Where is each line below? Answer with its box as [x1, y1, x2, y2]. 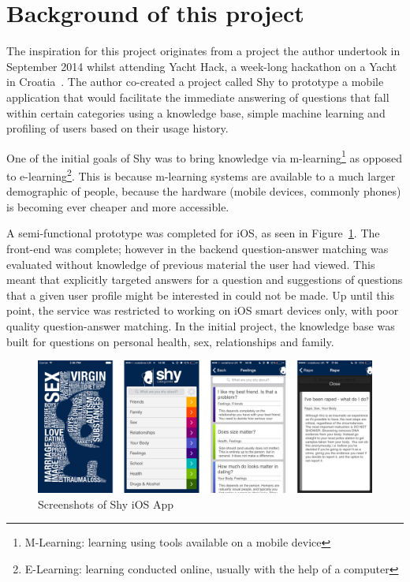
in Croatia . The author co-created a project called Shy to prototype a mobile [6, 73, 384, 90]
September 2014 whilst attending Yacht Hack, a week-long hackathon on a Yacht [6, 58, 397, 74]
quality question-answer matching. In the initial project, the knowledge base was [6, 317, 395, 334]
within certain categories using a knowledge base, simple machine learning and [6, 104, 386, 121]
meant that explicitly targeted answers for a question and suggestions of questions [6, 271, 403, 288]
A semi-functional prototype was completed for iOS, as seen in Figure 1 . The [6, 225, 380, 241]
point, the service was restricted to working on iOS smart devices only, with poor [6, 302, 399, 319]
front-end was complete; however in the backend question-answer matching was [6, 240, 389, 256]
